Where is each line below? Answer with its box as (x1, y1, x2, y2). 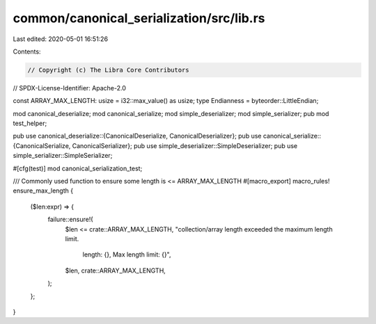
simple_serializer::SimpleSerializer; (13, 152, 113, 160)
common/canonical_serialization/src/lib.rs (13, 10, 265, 26)
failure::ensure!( (47, 216, 93, 224)
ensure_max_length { (13, 186, 73, 195)
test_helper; (13, 119, 47, 128)
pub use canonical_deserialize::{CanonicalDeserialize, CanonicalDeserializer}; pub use (13, 132, 262, 140)
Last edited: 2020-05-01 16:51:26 (13, 35, 108, 43)
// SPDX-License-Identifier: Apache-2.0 (13, 83, 127, 92)
